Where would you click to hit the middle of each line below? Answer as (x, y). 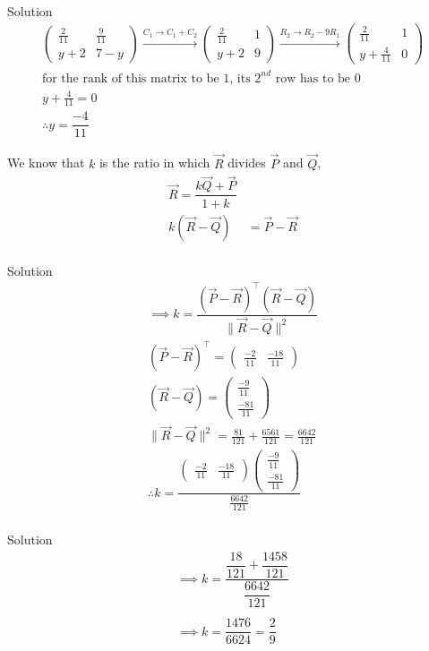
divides (247, 163)
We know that (46, 163)
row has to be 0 (318, 78)
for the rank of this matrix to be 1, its (146, 78)
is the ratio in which (154, 163)
